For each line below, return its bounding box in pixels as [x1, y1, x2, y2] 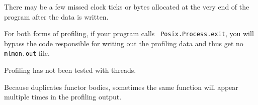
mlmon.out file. [4, 48, 50, 58]
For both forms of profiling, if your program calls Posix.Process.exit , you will [4, 28, 254, 39]
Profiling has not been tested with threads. [4, 65, 136, 75]
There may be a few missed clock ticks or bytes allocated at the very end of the [4, 2, 249, 12]
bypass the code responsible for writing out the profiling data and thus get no [4, 38, 243, 48]
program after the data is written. [4, 11, 109, 22]
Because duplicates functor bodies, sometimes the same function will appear [4, 81, 238, 92]
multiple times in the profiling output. [4, 91, 122, 102]
